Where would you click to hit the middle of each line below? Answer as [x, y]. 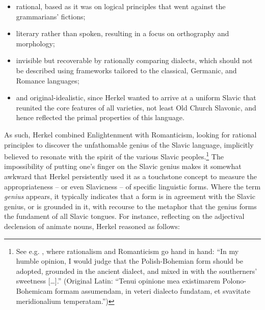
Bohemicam [34, 290]
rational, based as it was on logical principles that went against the [121, 6]
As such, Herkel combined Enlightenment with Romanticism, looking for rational [130, 134]
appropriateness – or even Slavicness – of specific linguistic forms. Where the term [132, 186]
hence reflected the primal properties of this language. [100, 117]
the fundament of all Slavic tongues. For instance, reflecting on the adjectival [124, 216]
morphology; [35, 43]
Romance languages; [48, 80]
